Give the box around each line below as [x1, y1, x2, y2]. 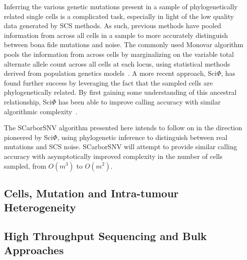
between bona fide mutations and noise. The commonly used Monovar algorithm [4, 39, 244, 50]
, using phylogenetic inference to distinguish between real [57, 132, 228, 142]
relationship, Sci [4, 96, 52, 106]
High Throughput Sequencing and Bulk [4, 228, 207, 243]
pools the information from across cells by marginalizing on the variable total [4, 49, 234, 59]
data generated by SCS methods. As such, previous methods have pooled [4, 20, 221, 31]
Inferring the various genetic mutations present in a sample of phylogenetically [4, 1, 238, 11]
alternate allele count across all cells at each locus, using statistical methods [4, 58, 230, 69]
